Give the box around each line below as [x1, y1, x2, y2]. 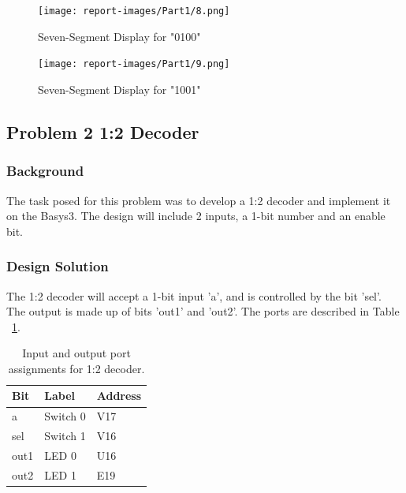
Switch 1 [44, 428, 86, 444]
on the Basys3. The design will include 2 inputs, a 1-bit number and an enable [6, 207, 386, 224]
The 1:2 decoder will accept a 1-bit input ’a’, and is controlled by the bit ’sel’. [6, 287, 382, 304]
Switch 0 [44, 408, 86, 424]
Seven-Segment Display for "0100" [38, 28, 201, 44]
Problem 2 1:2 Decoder [6, 119, 199, 144]
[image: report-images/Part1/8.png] [38, 6, 230, 17]
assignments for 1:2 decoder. [8, 360, 145, 376]
